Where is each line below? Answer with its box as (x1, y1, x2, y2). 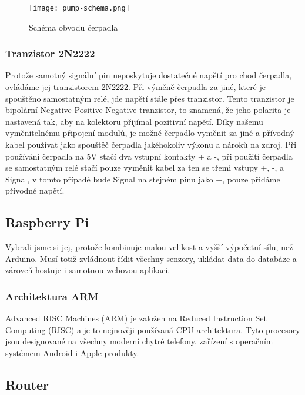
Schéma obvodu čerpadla (29, 21, 118, 33)
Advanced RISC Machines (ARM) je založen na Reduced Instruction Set (5, 312, 267, 324)
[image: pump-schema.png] (29, 4, 130, 12)
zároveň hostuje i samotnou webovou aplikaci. (5, 264, 170, 276)
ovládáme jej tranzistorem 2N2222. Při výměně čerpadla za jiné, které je (5, 81, 266, 93)
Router (5, 375, 49, 393)
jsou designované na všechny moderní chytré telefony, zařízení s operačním (5, 335, 273, 347)
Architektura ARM (5, 288, 99, 303)
